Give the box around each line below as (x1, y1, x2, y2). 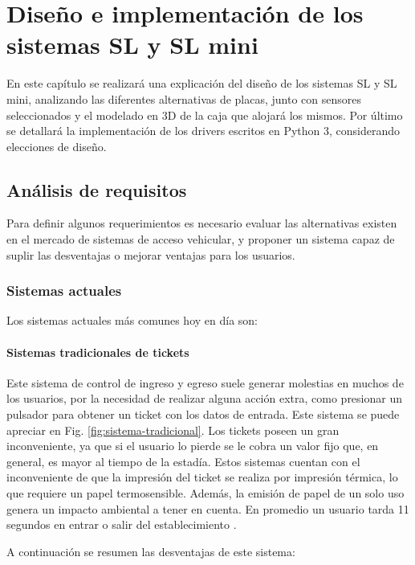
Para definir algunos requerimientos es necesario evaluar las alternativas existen (6, 215, 397, 231)
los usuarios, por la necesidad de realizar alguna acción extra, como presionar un (6, 390, 402, 407)
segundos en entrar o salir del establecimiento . (6, 516, 237, 533)
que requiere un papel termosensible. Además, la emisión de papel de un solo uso (6, 485, 405, 502)
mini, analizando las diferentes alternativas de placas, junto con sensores (6, 90, 362, 107)
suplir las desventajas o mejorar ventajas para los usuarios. (6, 246, 295, 263)
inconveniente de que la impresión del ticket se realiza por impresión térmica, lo (6, 469, 398, 485)
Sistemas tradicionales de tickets (6, 343, 189, 360)
